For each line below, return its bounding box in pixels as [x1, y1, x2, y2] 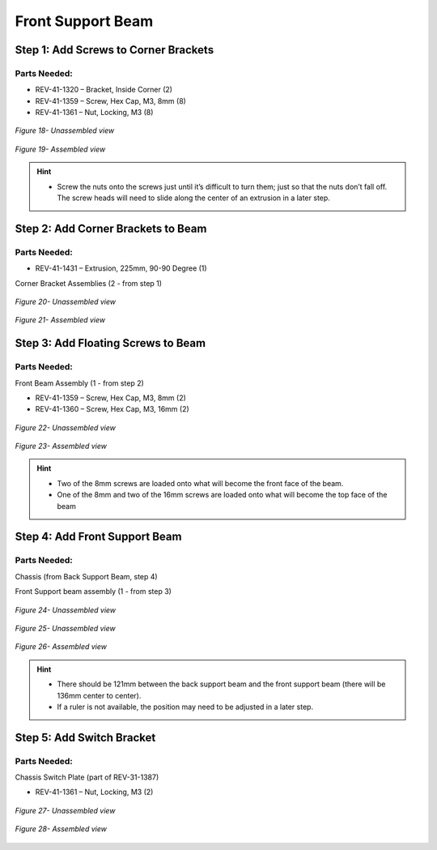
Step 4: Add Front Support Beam [15, 530, 182, 544]
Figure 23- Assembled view [15, 442, 107, 451]
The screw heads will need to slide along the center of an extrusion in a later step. [57, 193, 331, 203]
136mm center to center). [57, 690, 142, 700]
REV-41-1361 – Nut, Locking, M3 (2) [35, 787, 154, 797]
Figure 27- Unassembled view [15, 805, 116, 815]
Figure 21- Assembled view [15, 315, 106, 325]
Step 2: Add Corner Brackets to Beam [15, 221, 207, 235]
